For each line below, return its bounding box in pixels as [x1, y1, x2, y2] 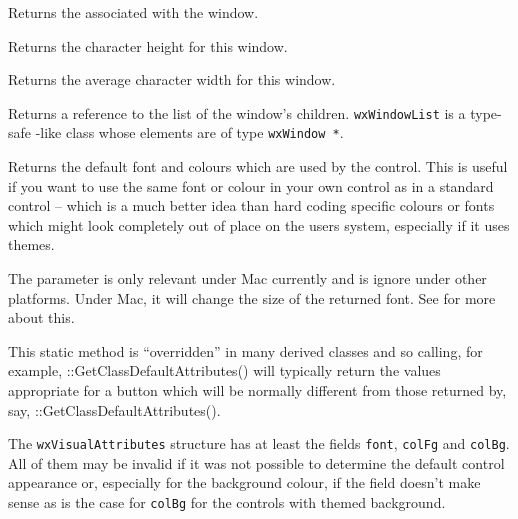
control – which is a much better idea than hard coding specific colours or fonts [8, 195, 495, 216]
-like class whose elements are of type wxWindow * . [35, 122, 344, 143]
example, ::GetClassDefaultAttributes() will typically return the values [8, 360, 441, 381]
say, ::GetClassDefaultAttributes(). [8, 399, 221, 420]
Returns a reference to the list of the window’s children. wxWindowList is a [8, 102, 466, 123]
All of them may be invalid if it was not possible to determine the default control [8, 452, 505, 473]
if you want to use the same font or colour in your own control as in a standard [8, 175, 494, 196]
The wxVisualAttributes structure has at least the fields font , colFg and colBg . [8, 433, 510, 454]
